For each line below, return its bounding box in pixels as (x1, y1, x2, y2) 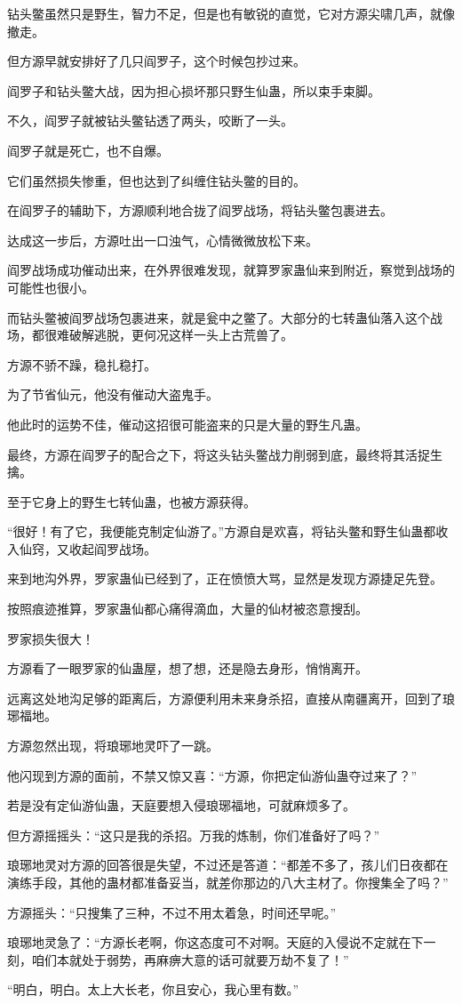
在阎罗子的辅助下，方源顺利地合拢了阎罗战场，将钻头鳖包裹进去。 (7, 201, 393, 220)
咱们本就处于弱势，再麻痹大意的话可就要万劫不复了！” (31, 950, 349, 968)
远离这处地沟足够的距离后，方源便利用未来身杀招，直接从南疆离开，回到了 (7, 688, 442, 707)
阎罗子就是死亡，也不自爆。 (7, 141, 169, 159)
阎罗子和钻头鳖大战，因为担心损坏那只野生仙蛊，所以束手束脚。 (7, 81, 380, 100)
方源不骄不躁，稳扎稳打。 (7, 355, 156, 373)
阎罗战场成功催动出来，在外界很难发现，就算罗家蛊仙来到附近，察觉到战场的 (7, 261, 455, 279)
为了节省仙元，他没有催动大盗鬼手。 (7, 385, 219, 404)
